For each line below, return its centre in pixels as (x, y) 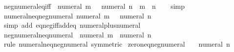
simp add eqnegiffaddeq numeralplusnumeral (72, 25)
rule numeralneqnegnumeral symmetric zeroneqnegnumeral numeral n (117, 44)
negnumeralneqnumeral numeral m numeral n (77, 34)
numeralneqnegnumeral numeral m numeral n (77, 15)
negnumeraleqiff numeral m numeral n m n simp (94, 6)
